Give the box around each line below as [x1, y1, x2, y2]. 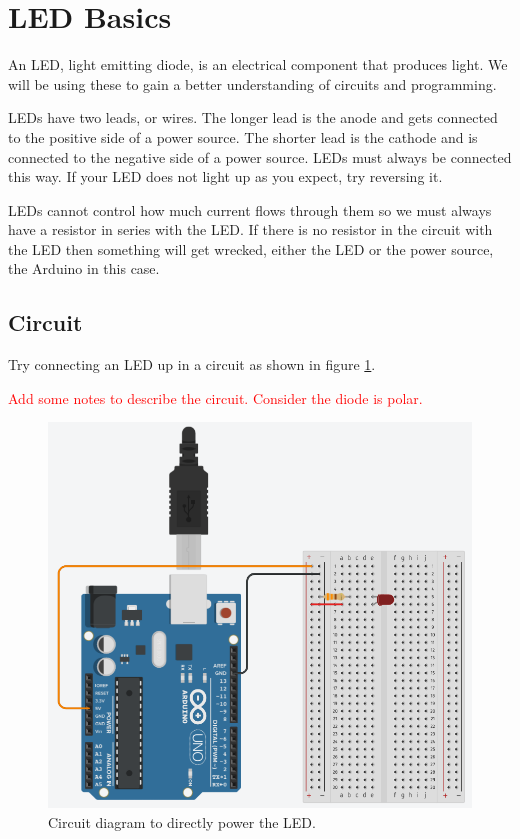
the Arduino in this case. [8, 258, 160, 279]
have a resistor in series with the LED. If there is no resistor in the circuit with [8, 219, 493, 240]
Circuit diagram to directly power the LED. [48, 811, 316, 832]
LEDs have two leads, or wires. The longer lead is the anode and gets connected [8, 107, 498, 128]
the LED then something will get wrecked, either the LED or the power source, [8, 238, 494, 259]
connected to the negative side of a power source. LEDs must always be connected [8, 146, 512, 167]
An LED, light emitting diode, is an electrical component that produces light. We [8, 54, 508, 75]
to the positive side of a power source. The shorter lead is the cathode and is [8, 126, 478, 147]
